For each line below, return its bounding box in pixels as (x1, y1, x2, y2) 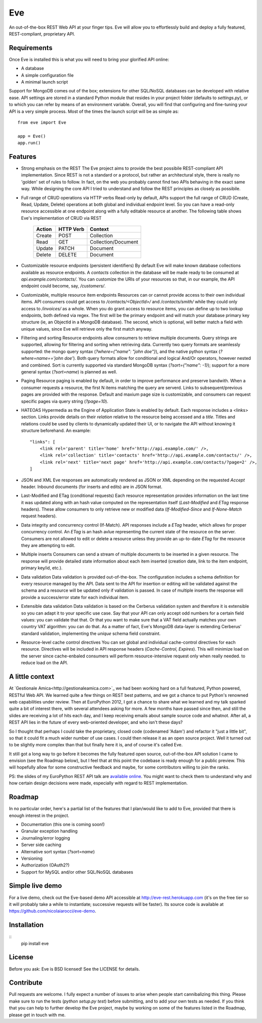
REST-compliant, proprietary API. (9, 31, 75, 36)
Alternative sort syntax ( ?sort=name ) (21, 848, 95, 854)
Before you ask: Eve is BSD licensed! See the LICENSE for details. (9, 966, 140, 972)
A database (21, 66, 44, 71)
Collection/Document (90, 239, 138, 246)
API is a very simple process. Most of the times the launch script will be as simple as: (9, 108, 179, 114)
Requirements (9, 44, 53, 52)
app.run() (17, 140, 41, 146)
